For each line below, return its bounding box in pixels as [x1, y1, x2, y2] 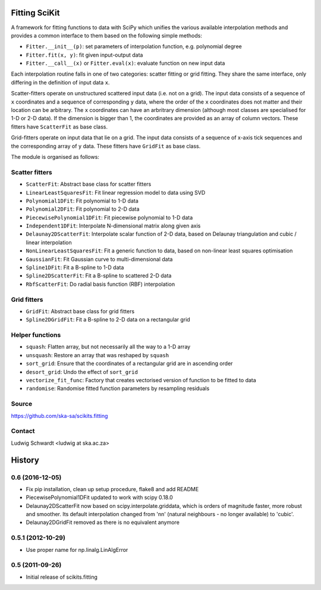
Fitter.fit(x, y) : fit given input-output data [26, 51, 143, 58]
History [11, 455, 40, 465]
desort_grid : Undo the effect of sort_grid [26, 368, 138, 375]
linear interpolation [26, 239, 73, 246]
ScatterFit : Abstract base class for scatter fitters [26, 180, 152, 188]
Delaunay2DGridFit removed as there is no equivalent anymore [26, 519, 180, 526]
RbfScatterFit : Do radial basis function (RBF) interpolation [26, 280, 175, 288]
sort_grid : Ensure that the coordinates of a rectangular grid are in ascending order [26, 360, 233, 367]
